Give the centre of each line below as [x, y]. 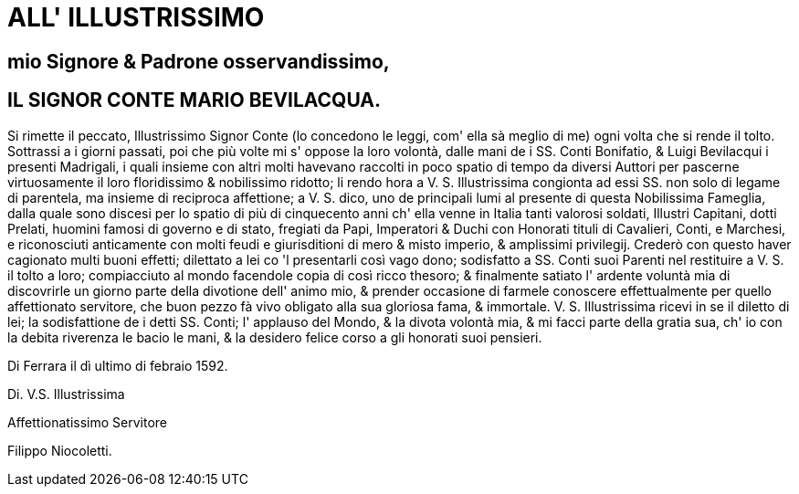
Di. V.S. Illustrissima [66, 394]
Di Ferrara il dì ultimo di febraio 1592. [118, 365]
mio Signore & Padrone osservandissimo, [199, 61]
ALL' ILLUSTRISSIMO [136, 17]
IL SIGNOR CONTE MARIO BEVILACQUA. [194, 100]
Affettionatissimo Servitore [87, 422]
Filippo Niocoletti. [60, 450]
